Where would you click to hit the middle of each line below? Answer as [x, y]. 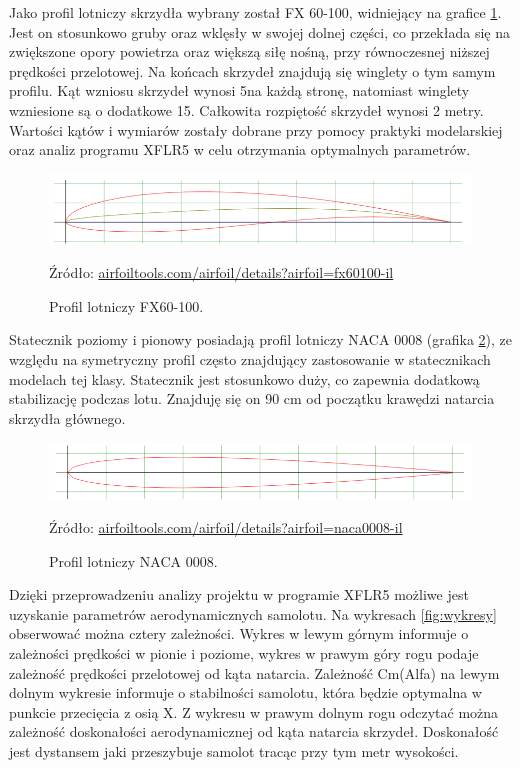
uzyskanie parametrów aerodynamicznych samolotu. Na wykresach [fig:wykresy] [253, 613]
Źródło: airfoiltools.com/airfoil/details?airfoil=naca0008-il [226, 527]
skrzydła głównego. [67, 417]
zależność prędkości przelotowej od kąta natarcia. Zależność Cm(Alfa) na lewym [254, 672]
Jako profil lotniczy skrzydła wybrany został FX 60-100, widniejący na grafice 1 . [255, 12]
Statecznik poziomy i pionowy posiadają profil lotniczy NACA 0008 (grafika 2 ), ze [261, 339]
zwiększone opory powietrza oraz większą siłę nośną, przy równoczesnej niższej [249, 51]
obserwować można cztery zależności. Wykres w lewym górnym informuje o [239, 633]
